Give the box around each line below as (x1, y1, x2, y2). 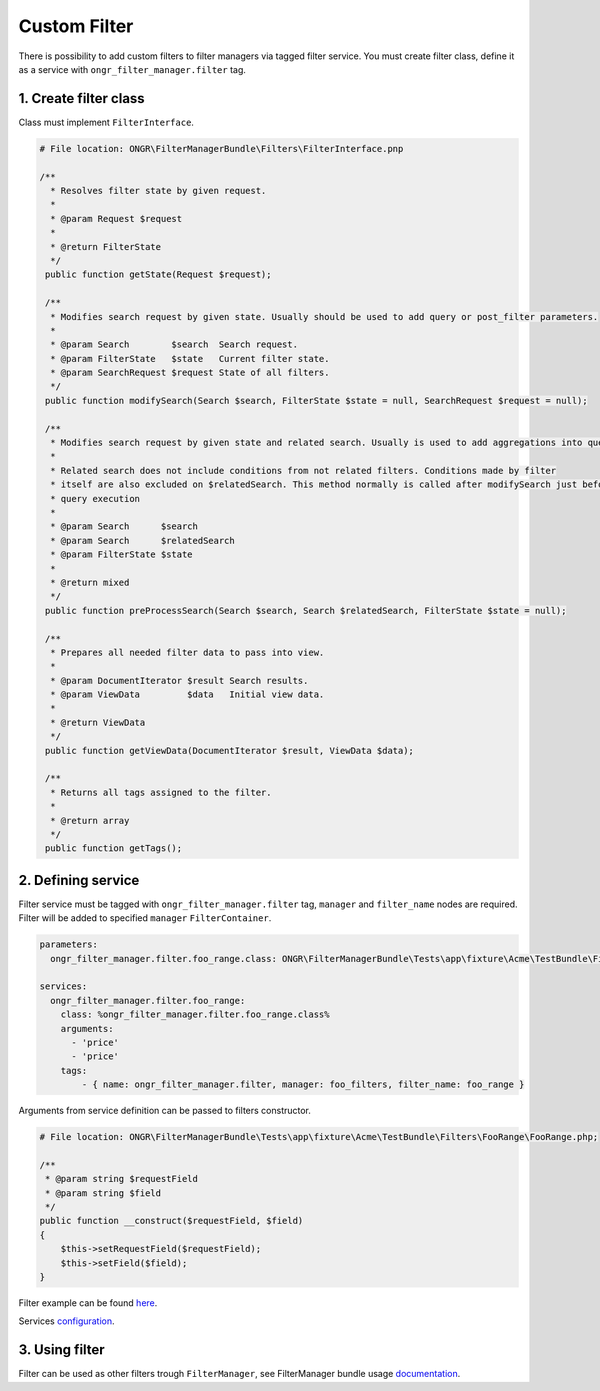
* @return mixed (50, 576, 130, 588)
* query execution (50, 493, 140, 504)
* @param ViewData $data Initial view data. (50, 689, 325, 700)
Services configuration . (18, 1315, 115, 1327)
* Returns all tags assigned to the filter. (50, 786, 272, 798)
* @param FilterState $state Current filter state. (50, 353, 330, 364)
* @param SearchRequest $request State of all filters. (50, 367, 330, 379)
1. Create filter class (18, 90, 145, 107)
